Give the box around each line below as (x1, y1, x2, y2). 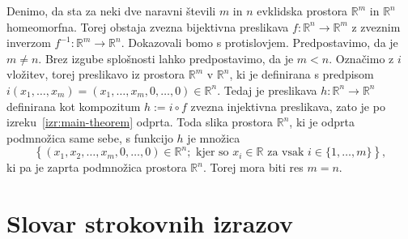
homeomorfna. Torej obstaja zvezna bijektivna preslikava (6, 18, 289, 35)
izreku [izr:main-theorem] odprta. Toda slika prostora (6, 113, 274, 130)
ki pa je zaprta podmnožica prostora (6, 159, 187, 176)
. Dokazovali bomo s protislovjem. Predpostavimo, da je (121, 34, 398, 51)
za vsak (267, 147, 304, 159)
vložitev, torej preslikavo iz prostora (6, 66, 185, 83)
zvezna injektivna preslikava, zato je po (190, 97, 385, 114)
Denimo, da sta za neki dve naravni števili (6, 2, 216, 19)
